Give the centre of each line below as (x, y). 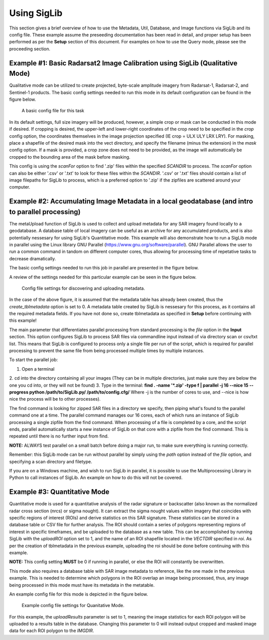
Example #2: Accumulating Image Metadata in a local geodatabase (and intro (131, 201)
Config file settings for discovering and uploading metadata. (83, 288)
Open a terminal (38, 369)
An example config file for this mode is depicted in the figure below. (79, 594)
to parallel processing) (45, 212)
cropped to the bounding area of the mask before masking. (70, 157)
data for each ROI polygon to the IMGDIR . (52, 631)
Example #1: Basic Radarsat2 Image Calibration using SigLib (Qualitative (123, 63)
